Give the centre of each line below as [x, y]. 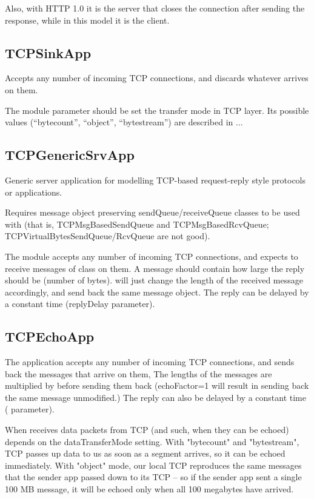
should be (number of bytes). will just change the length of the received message [154, 280]
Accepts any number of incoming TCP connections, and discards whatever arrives [157, 78]
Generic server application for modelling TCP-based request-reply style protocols [155, 180]
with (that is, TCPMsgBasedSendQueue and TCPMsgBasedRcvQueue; [137, 224]
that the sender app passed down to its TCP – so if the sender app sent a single [153, 477]
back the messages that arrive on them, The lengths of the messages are [139, 373]
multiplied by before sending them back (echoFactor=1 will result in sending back [157, 385]
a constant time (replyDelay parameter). [80, 304]
